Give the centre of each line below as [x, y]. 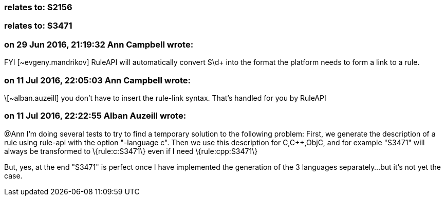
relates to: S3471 [38, 26]
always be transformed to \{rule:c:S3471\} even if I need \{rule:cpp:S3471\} [131, 151]
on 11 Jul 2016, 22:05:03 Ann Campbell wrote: [98, 80]
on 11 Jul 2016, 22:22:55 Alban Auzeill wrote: [95, 116]
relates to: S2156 [38, 7]
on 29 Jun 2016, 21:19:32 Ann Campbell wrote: [99, 44]
